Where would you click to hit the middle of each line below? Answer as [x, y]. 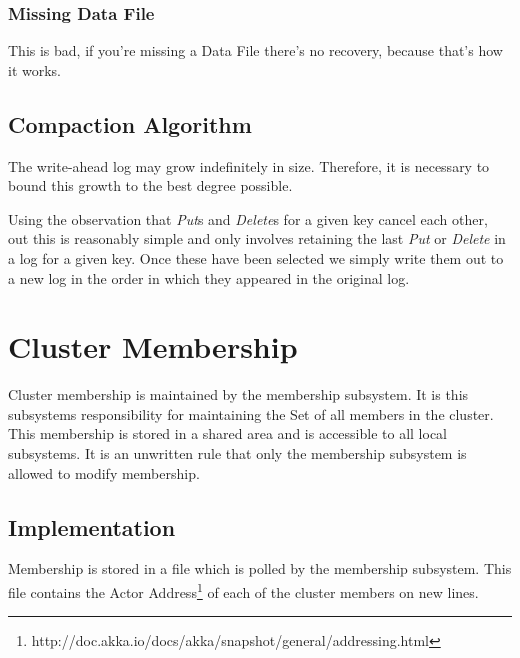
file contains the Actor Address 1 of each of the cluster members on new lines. [243, 590]
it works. [35, 69]
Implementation [92, 526]
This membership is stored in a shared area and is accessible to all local [227, 433]
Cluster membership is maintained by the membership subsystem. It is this [238, 394]
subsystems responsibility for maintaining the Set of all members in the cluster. [251, 413]
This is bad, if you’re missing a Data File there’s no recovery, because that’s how [255, 50]
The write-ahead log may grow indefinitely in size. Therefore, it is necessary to [249, 165]
